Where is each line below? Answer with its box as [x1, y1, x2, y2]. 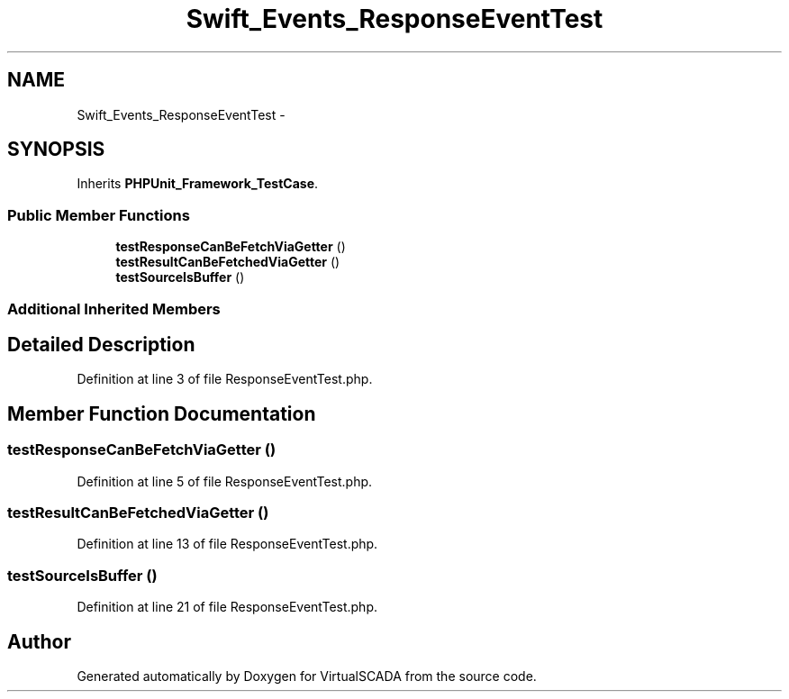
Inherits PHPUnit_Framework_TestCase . [77, 176, 319, 192]
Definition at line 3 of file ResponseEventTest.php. [77, 371, 373, 387]
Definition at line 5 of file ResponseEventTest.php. [77, 473, 373, 489]
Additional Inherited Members [7, 299, 221, 318]
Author [7, 630, 71, 653]
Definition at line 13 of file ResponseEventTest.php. [77, 536, 378, 552]
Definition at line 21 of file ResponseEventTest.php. [77, 599, 378, 615]
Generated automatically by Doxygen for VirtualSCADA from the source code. [77, 667, 537, 684]
